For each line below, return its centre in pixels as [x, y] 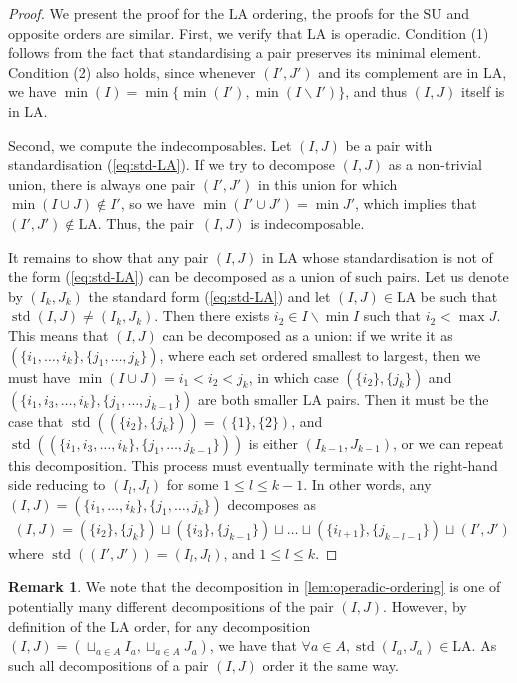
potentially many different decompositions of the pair [171, 605]
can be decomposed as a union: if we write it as [307, 334]
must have [39, 376]
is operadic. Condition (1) [409, 32]
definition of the [57, 625]
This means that [58, 334]
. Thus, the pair [145, 222]
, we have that [253, 645]
